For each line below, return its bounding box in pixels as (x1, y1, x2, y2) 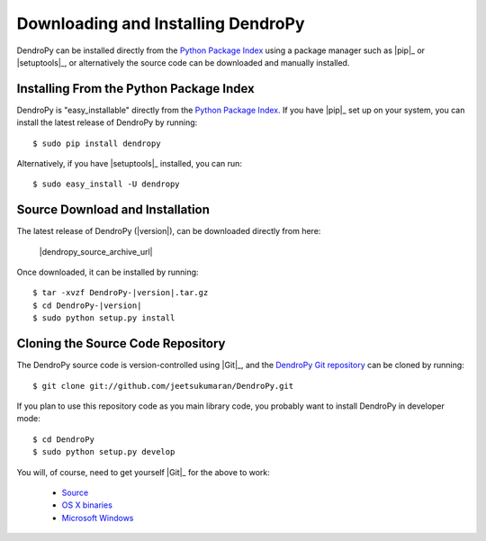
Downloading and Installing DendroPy (16, 14, 305, 33)
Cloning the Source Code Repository (16, 336, 226, 351)
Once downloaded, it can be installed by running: (16, 266, 199, 278)
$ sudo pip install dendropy (32, 138, 161, 149)
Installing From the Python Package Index (16, 81, 256, 96)
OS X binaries (61, 500, 112, 510)
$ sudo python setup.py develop (32, 446, 175, 457)
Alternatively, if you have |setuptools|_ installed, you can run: (16, 158, 243, 169)
